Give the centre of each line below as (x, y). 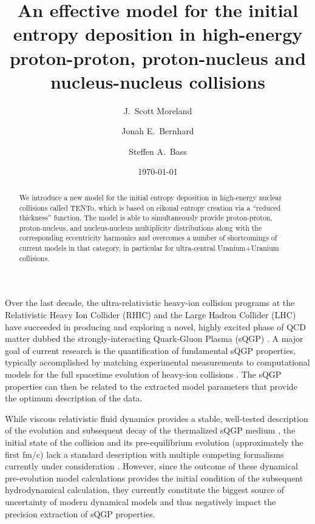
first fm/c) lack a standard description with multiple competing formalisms (144, 454)
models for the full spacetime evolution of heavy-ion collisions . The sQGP (143, 374)
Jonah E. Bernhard (158, 131)
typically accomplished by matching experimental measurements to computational (157, 362)
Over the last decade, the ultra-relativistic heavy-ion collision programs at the (150, 303)
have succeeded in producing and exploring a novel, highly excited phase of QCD (155, 326)
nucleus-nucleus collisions (158, 81)
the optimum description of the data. (74, 398)
